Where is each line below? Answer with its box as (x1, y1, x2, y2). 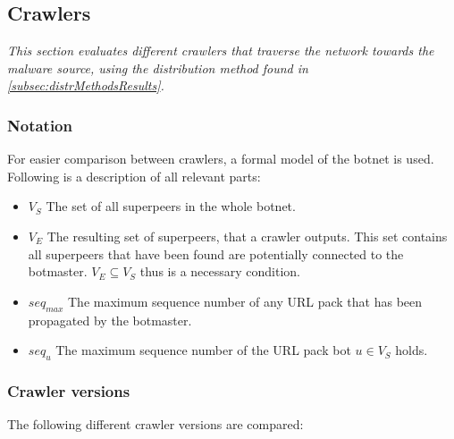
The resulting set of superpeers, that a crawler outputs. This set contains (46, 226, 448, 245)
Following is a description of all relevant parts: (7, 166, 261, 185)
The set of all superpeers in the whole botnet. (46, 197, 296, 215)
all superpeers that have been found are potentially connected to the (28, 244, 404, 263)
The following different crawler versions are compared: (7, 415, 304, 434)
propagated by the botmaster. (28, 310, 192, 329)
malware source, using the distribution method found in (7, 58, 308, 77)
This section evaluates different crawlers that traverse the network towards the (7, 41, 434, 60)
